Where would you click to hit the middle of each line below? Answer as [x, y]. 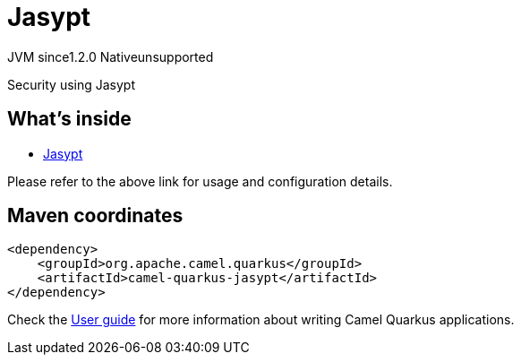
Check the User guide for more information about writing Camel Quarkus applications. [261, 320]
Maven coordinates [95, 216]
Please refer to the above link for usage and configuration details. [200, 181]
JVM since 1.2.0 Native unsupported [111, 56]
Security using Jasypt [71, 84]
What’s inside [69, 119]
